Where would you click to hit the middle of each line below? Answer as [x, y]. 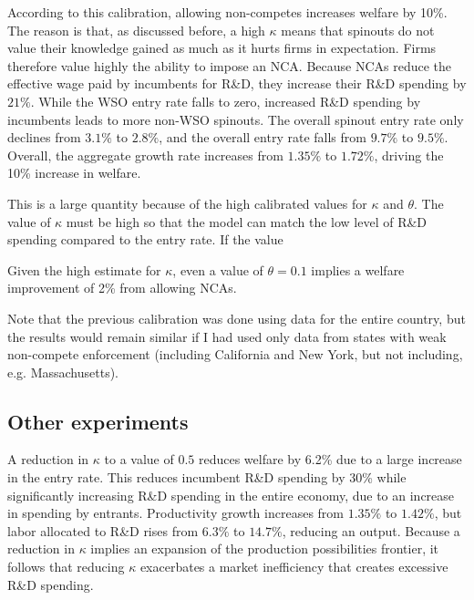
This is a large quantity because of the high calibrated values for [187, 203]
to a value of [139, 459]
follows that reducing [66, 567]
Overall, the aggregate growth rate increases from [145, 155]
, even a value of [218, 269]
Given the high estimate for [84, 269]
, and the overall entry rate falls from [263, 137]
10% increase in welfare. [74, 173]
